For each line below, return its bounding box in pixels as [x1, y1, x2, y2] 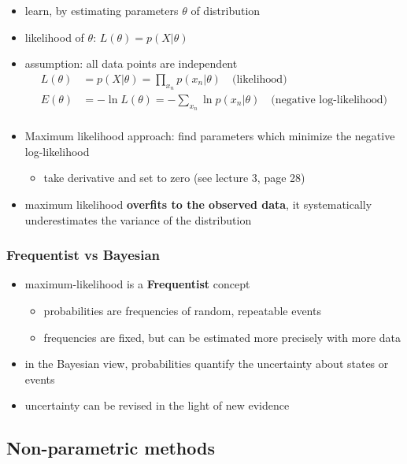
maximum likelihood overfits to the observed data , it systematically [24, 196, 372, 213]
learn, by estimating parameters [24, 2, 179, 18]
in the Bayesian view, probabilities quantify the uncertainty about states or [24, 355, 389, 372]
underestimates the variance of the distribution [24, 211, 252, 228]
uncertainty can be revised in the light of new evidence [24, 397, 290, 414]
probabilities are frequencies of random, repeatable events [43, 303, 321, 319]
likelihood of [24, 28, 84, 45]
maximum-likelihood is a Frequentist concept [24, 276, 250, 292]
